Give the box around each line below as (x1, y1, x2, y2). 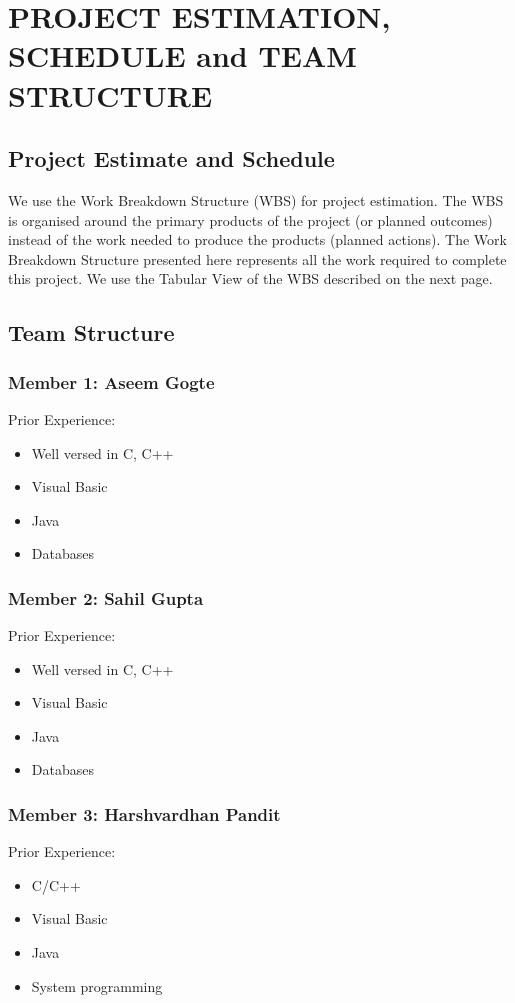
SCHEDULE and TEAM (8, 35, 357, 76)
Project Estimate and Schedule (8, 143, 335, 174)
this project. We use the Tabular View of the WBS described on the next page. (8, 268, 493, 289)
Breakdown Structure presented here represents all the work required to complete (8, 248, 507, 269)
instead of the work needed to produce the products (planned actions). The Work (8, 229, 507, 250)
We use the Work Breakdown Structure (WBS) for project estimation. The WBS (8, 189, 504, 210)
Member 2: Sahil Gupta (8, 585, 204, 610)
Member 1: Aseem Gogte (8, 369, 215, 394)
